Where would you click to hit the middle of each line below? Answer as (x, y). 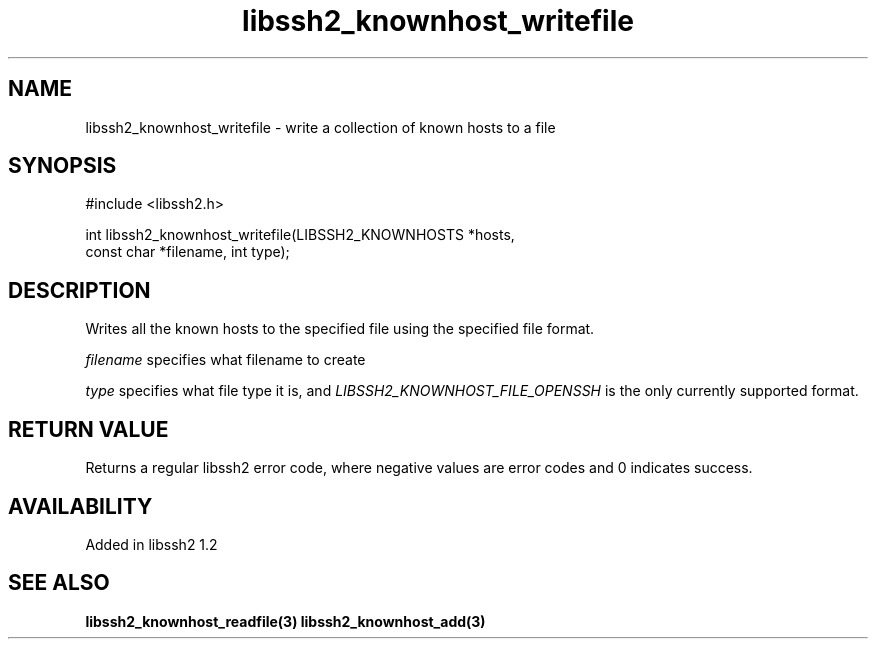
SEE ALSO (59, 583)
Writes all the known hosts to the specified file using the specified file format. (340, 329)
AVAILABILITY (80, 506)
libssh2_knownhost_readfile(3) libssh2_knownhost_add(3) (285, 621)
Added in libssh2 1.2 (151, 544)
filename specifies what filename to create (225, 360)
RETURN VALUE (88, 429)
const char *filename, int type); (187, 252)
